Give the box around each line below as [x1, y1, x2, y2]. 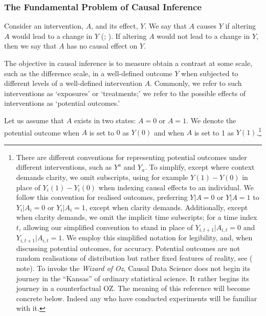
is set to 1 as [194, 127, 234, 138]
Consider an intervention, [4, 20, 83, 31]
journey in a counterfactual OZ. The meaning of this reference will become [16, 283, 250, 294]
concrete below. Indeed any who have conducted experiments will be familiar [16, 292, 257, 303]
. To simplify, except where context [145, 162, 255, 172]
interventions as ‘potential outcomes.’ [4, 98, 120, 108]
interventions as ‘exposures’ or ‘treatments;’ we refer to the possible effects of [4, 87, 246, 98]
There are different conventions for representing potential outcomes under [16, 151, 247, 162]
